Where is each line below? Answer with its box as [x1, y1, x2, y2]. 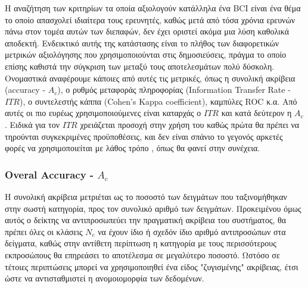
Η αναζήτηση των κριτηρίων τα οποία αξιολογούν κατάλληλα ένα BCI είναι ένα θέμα [5, 2, 301, 14]
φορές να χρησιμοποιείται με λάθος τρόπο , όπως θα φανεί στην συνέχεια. [5, 142, 260, 154]
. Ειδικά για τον [5, 118, 60, 130]
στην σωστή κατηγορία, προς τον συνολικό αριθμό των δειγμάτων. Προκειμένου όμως [5, 202, 301, 214]
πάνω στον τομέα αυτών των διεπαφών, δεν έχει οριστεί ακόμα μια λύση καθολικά [5, 25, 290, 37]
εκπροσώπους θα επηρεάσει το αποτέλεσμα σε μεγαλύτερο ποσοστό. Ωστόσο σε [5, 248, 280, 261]
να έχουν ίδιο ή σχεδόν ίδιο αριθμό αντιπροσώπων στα [98, 225, 286, 237]
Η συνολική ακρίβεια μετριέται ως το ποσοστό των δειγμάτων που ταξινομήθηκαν [5, 190, 287, 202]
